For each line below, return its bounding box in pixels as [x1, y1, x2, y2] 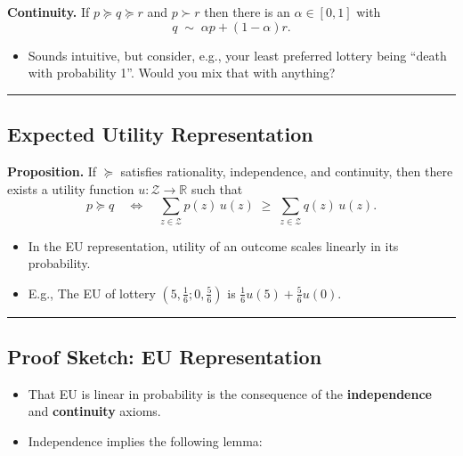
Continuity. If [7, 3, 90, 20]
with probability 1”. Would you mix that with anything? [28, 63, 336, 82]
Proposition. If [7, 161, 97, 180]
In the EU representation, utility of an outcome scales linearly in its [28, 236, 399, 255]
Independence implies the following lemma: [28, 432, 263, 451]
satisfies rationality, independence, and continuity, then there [120, 161, 453, 180]
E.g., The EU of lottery [28, 283, 156, 302]
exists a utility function [7, 179, 134, 198]
